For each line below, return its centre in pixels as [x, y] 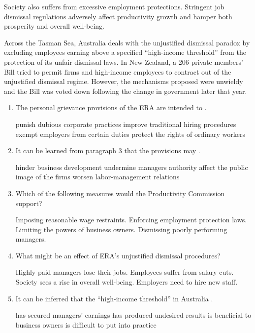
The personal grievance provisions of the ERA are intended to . [111, 107]
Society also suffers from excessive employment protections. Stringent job [114, 6]
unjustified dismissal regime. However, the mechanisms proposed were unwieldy [124, 81]
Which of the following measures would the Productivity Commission [120, 193]
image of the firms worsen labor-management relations [97, 177]
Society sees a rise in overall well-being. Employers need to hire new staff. [127, 282]
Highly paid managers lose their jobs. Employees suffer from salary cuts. [125, 272]
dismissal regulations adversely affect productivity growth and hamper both [118, 16]
